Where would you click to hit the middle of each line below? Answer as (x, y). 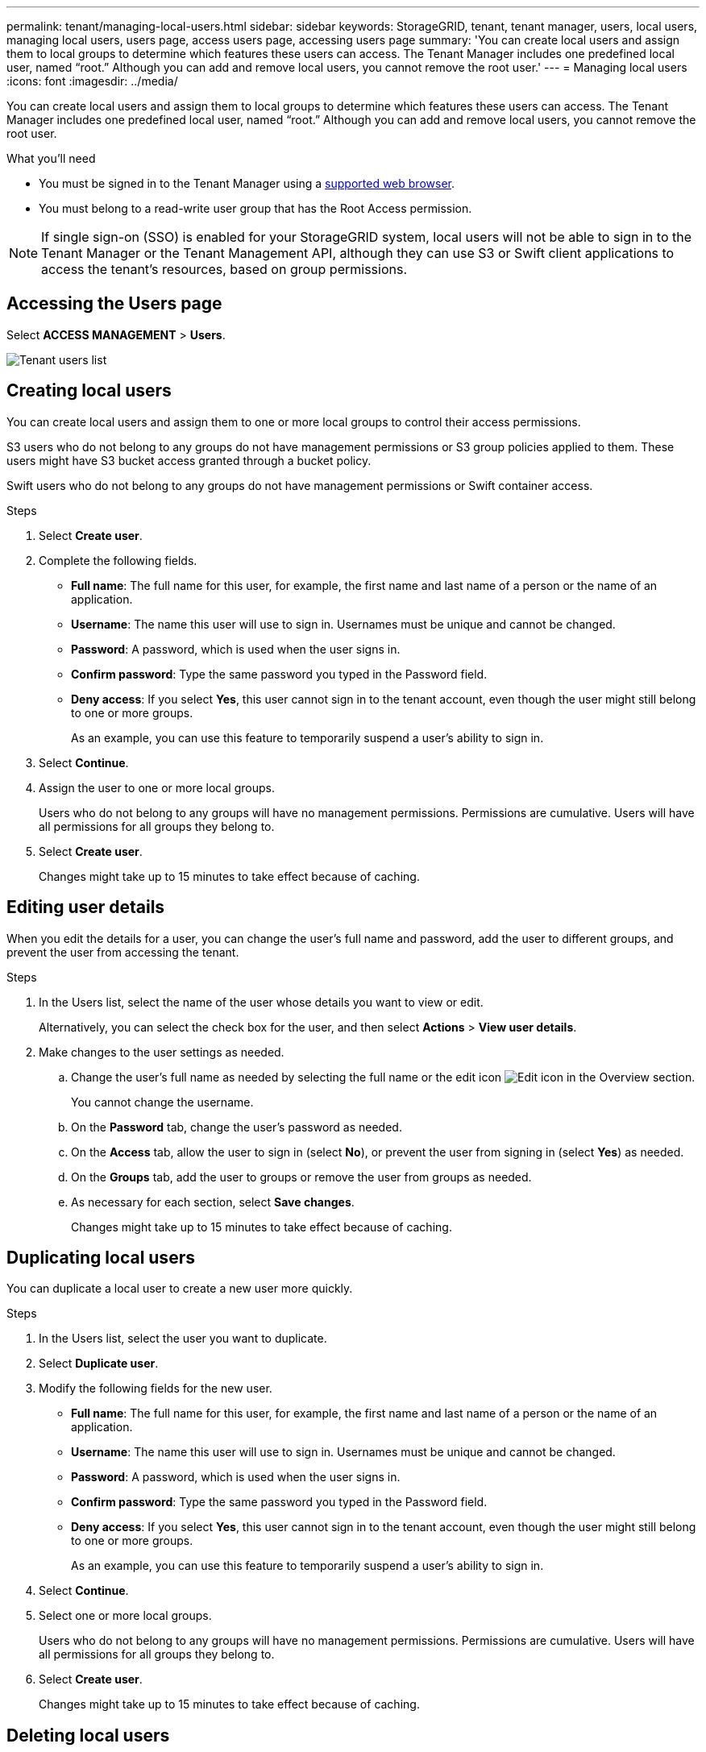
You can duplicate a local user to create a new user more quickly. (180, 1289)
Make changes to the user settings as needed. (162, 1052)
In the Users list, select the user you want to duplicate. (183, 1339)
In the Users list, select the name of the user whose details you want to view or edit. (261, 1002)
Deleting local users (88, 1735)
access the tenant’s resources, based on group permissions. (224, 269)
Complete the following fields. (118, 560)
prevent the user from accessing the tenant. (123, 952)
